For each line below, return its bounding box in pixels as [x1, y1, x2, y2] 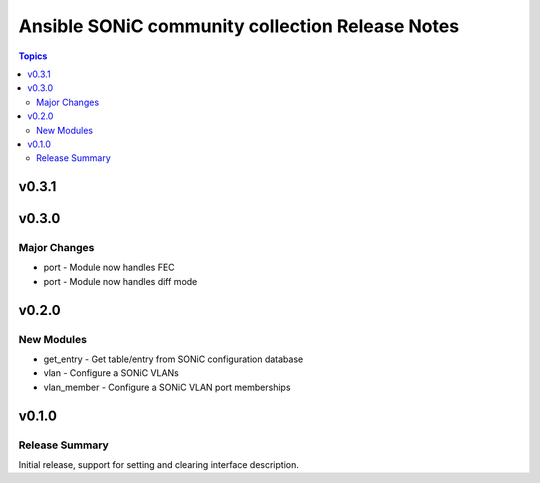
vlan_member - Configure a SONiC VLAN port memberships [43, 381, 291, 393]
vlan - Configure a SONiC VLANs [43, 367, 180, 379]
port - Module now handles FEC [43, 261, 175, 274]
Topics [18, 50, 48, 62]
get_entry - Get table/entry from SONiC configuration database [43, 353, 304, 365]
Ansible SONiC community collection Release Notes [18, 15, 460, 37]
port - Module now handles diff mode [43, 275, 198, 287]
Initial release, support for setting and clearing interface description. [18, 458, 299, 470]
